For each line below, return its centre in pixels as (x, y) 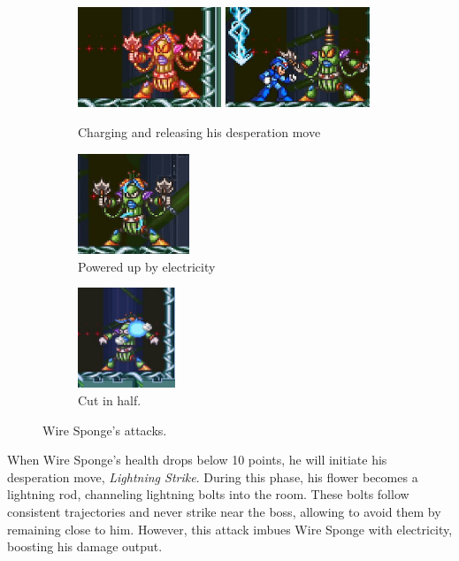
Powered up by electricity (147, 266)
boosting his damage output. (85, 546)
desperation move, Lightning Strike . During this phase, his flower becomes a (213, 476)
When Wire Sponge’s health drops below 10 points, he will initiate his (197, 460)
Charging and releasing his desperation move (199, 131)
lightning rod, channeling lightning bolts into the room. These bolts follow (208, 494)
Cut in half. (110, 400)
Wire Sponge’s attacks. (105, 430)
